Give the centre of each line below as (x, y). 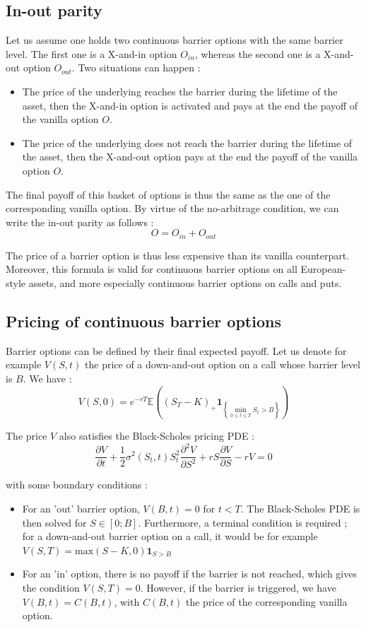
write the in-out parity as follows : (80, 222)
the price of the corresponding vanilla (266, 601)
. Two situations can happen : (136, 68)
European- (323, 269)
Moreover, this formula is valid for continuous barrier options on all (152, 269)
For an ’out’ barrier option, (81, 509)
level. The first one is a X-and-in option (91, 53)
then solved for (54, 522)
